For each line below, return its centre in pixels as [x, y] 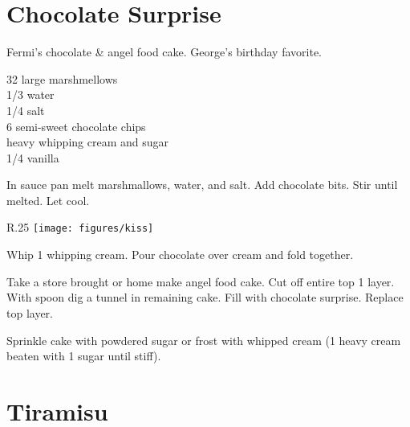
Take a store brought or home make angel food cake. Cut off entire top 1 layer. [201, 281]
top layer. [30, 312]
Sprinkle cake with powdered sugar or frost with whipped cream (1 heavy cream [204, 340]
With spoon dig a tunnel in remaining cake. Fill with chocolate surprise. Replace [205, 297]
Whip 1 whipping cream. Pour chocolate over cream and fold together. [180, 255]
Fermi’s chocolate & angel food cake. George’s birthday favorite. [164, 52]
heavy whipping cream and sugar [88, 142]
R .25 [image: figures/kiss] [80, 227]
